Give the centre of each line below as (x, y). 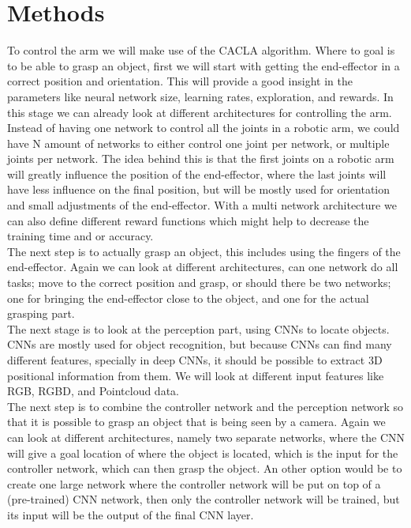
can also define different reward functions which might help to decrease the (188, 220)
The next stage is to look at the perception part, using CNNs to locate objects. (198, 328)
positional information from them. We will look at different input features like (196, 375)
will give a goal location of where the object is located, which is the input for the (203, 453)
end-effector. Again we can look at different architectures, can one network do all (203, 267)
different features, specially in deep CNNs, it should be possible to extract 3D (195, 360)
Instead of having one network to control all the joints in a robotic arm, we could (204, 128)
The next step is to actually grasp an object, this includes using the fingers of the (204, 251)
